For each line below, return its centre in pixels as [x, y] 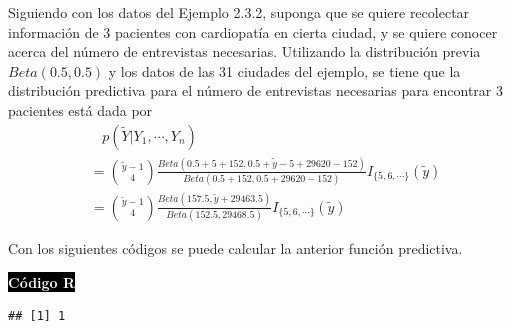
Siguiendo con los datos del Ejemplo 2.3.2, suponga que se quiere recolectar [239, 12]
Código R [42, 281]
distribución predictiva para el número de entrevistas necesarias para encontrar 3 [256, 90]
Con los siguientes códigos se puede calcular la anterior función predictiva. [235, 247]
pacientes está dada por [80, 109]
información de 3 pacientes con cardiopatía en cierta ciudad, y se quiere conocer [253, 31]
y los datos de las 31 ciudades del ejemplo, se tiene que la [284, 70]
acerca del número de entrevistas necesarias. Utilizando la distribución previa [244, 51]
